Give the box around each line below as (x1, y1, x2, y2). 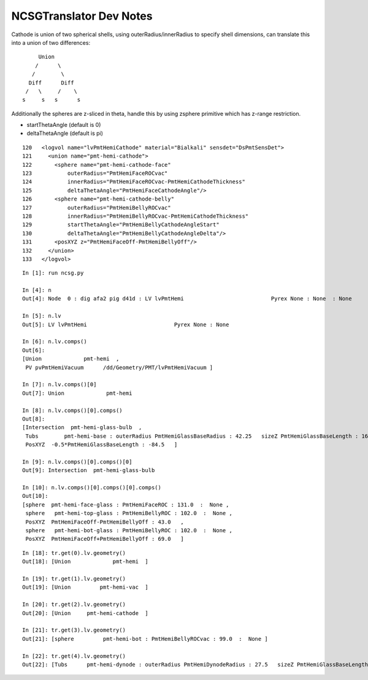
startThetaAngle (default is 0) (26, 121, 101, 129)
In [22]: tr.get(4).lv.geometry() (22, 652, 126, 659)
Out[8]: (22, 415, 45, 422)
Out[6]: (22, 346, 45, 354)
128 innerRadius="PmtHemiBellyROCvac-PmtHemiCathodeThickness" (22, 212, 249, 220)
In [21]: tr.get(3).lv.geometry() (22, 627, 126, 634)
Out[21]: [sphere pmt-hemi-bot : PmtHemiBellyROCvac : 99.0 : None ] (22, 635, 268, 642)
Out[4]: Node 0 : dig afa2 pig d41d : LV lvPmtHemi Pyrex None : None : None (22, 295, 352, 302)
